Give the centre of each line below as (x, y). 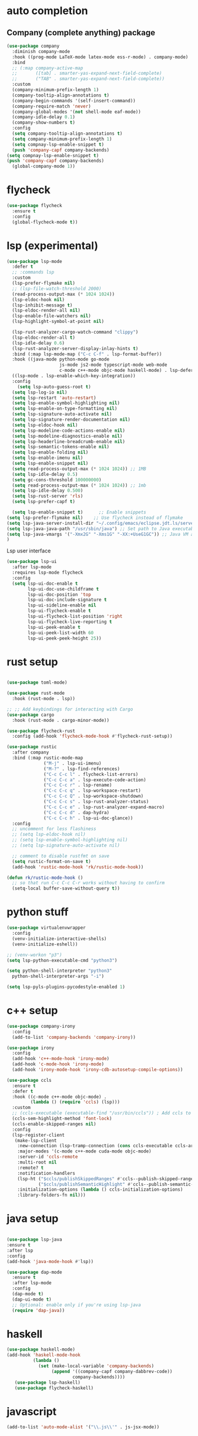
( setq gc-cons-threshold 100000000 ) (57, 480)
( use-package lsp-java (34, 1240)
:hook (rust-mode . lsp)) (44, 699)
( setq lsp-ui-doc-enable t (45, 584)
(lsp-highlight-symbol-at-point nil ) (58, 322)
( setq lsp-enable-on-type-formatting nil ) (65, 409)
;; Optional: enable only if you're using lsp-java (77, 1305)
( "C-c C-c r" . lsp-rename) (78, 785)
